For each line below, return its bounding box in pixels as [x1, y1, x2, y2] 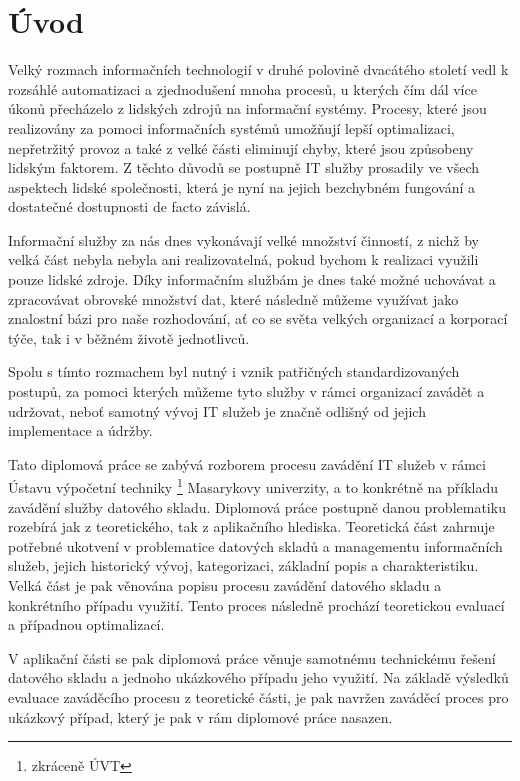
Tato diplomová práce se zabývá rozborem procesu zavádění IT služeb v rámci [8, 453, 486, 474]
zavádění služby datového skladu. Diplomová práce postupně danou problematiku [8, 496, 506, 517]
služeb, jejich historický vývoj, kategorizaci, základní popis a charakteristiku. [8, 555, 479, 576]
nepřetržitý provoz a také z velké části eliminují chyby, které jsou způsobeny [8, 137, 474, 158]
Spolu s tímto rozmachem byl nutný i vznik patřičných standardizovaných [8, 361, 460, 382]
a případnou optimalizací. [8, 614, 165, 635]
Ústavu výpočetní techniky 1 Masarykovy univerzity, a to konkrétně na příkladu [8, 474, 498, 498]
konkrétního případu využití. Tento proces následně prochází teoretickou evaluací [8, 594, 505, 615]
